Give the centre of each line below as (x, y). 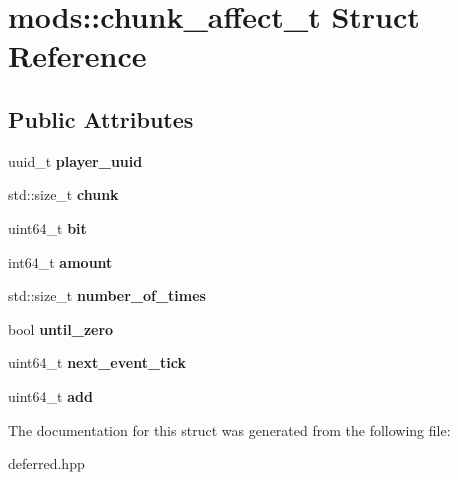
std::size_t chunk (63, 194)
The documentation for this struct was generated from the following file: (229, 429)
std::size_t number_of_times (107, 295)
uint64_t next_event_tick (97, 362)
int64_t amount (60, 261)
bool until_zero (61, 328)
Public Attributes (101, 118)
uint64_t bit (47, 227)
